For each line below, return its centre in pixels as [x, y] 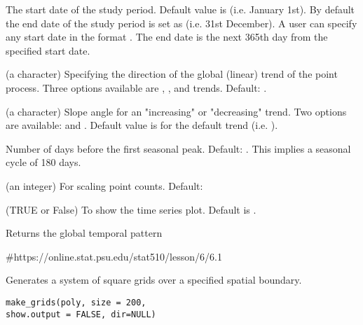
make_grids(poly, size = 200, [76, 302]
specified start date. [48, 50]
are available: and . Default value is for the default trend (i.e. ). [142, 125]
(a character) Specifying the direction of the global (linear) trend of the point [172, 74]
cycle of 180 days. [43, 162]
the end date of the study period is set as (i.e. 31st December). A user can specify [181, 23]
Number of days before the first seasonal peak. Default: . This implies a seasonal [178, 148]
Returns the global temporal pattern [84, 233]
